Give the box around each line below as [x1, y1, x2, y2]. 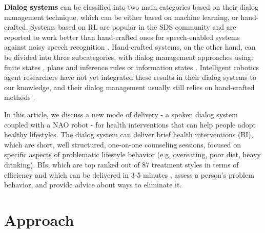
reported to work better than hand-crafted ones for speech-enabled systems [4, 31, 240, 42]
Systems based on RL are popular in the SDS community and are [30, 22, 236, 32]
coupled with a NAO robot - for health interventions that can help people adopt [4, 119, 256, 130]
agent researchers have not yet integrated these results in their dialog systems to [4, 72, 256, 82]
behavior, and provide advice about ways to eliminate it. [4, 179, 182, 190]
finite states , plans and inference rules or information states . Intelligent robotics [4, 61, 259, 72]
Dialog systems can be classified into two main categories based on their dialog [4, 2, 258, 12]
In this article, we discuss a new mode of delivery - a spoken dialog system [4, 109, 238, 119]
